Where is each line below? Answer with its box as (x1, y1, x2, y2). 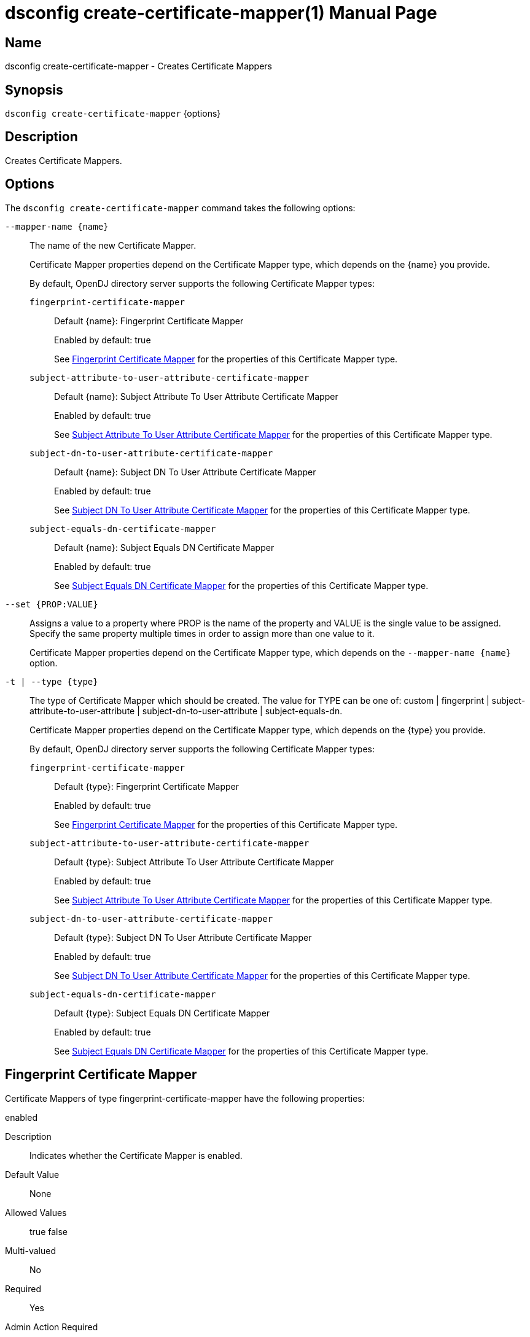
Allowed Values (5, 1207, 67, 1218)
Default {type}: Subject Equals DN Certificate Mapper (54, 1007, 270, 1018)
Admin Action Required (5, 1321, 98, 1332)
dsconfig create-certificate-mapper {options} (5, 108, 221, 119)
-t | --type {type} (5, 676, 98, 687)
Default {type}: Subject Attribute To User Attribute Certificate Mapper (54, 856, 334, 867)
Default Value (5, 1169, 60, 1180)
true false (29, 1226, 68, 1237)
